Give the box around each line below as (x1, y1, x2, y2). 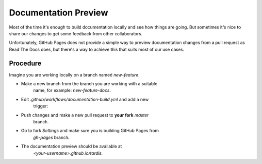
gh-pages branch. (33, 134, 70, 140)
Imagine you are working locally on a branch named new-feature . (9, 72, 140, 77)
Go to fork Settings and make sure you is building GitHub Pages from (21, 128, 159, 134)
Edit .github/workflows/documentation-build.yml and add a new (21, 96, 149, 102)
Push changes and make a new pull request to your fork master (21, 112, 149, 118)
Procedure (9, 59, 42, 67)
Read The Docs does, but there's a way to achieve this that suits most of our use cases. (9, 46, 184, 52)
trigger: (33, 103, 49, 109)
